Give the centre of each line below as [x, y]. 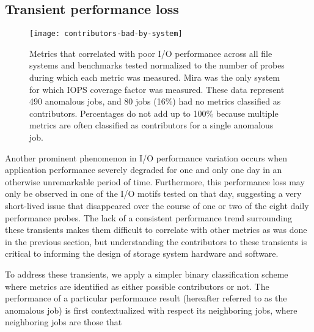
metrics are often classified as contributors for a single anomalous [152, 125]
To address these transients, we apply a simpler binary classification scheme [147, 274]
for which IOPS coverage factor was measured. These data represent [157, 89]
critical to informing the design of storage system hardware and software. [142, 253]
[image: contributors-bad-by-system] [106, 34]
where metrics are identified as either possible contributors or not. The [137, 286]
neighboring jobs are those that [64, 322]
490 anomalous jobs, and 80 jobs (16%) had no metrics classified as [155, 101]
